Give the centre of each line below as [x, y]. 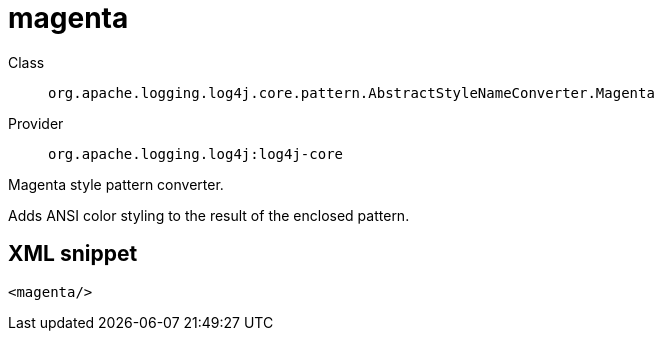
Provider [36, 123]
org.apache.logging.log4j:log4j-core [196, 153]
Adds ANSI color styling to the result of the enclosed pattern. [209, 215]
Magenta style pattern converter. [116, 184]
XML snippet [73, 254]
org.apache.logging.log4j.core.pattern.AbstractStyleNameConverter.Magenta [351, 92]
